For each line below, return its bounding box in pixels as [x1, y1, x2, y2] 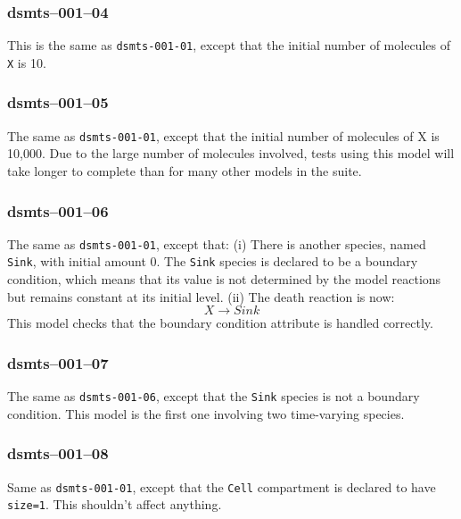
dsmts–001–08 [7, 442, 109, 465]
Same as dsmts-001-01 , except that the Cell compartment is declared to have [7, 477, 436, 496]
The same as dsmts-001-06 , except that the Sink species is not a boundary [7, 387, 420, 406]
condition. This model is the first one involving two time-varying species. [7, 404, 405, 423]
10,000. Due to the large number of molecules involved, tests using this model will [7, 144, 455, 163]
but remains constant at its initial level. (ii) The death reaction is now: [7, 287, 395, 306]
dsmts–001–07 [7, 351, 109, 373]
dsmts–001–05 [7, 91, 109, 113]
